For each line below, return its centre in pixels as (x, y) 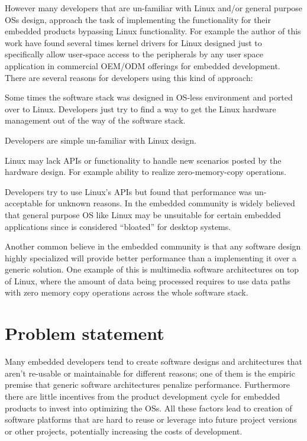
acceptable (24, 203)
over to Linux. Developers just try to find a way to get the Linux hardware (140, 108)
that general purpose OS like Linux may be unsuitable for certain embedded (143, 214)
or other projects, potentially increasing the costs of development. (124, 431)
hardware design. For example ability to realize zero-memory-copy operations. (146, 172)
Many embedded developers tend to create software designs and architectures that (153, 361)
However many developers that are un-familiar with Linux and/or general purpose (154, 8)
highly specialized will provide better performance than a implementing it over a (151, 257)
